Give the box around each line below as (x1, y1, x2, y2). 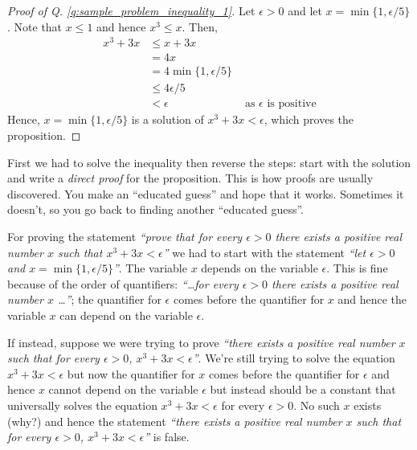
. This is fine (326, 260, 388, 276)
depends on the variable (201, 260, 318, 276)
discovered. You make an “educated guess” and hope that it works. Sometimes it (7, 185, 404, 202)
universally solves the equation (7, 396, 157, 413)
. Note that (7, 18, 63, 35)
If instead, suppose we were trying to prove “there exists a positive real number (7, 333, 395, 350)
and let (288, 2, 322, 18)
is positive (267, 98, 317, 110)
